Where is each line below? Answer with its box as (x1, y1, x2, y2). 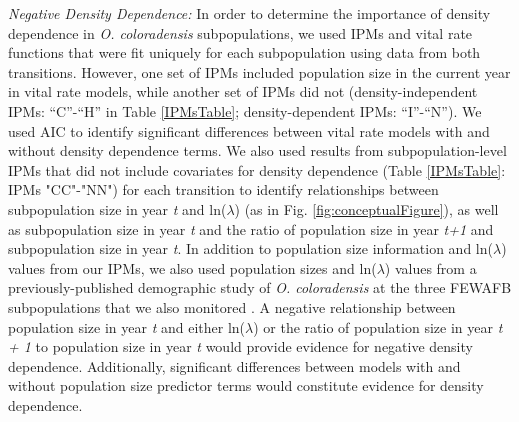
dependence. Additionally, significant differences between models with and (8, 355, 461, 376)
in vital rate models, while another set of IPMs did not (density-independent (8, 81, 478, 102)
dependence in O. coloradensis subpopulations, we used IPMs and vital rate (8, 22, 473, 43)
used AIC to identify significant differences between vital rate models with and (8, 120, 490, 141)
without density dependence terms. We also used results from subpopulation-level (8, 140, 507, 161)
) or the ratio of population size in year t (253, 316, 503, 337)
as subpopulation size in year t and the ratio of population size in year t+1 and (8, 218, 494, 239)
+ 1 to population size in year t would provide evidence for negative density (8, 336, 473, 357)
